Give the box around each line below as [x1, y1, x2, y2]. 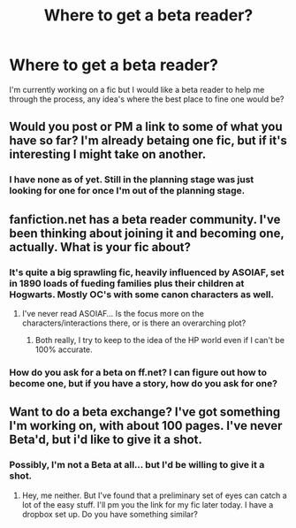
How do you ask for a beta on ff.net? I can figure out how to [9, 366, 268, 379]
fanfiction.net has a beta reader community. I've [9, 211, 281, 226]
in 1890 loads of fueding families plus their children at [9, 277, 245, 289]
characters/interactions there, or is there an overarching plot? [21, 318, 247, 328]
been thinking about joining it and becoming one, [9, 226, 285, 241]
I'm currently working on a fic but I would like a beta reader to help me [9, 84, 265, 95]
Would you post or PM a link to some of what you [9, 119, 283, 134]
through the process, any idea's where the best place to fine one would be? [9, 94, 285, 104]
